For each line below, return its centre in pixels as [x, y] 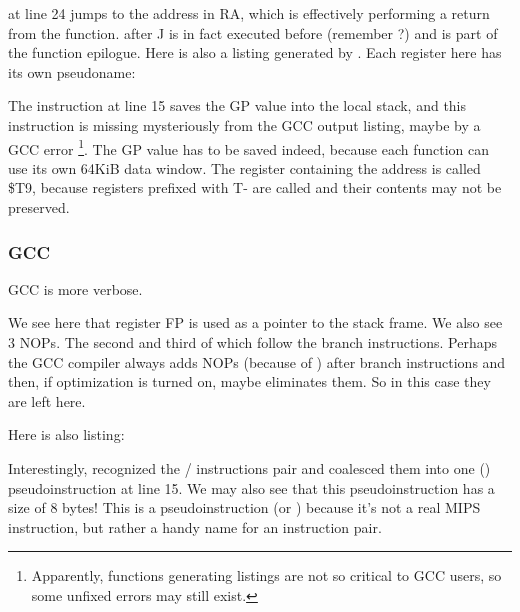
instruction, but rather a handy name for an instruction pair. [195, 526]
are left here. [47, 400]
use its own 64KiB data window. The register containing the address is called [244, 167]
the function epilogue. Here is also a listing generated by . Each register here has [255, 52]
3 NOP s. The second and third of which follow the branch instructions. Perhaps [253, 342]
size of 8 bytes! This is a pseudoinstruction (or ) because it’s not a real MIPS [244, 507]
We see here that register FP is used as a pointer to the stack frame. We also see [255, 322]
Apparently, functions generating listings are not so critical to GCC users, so [266, 575]
